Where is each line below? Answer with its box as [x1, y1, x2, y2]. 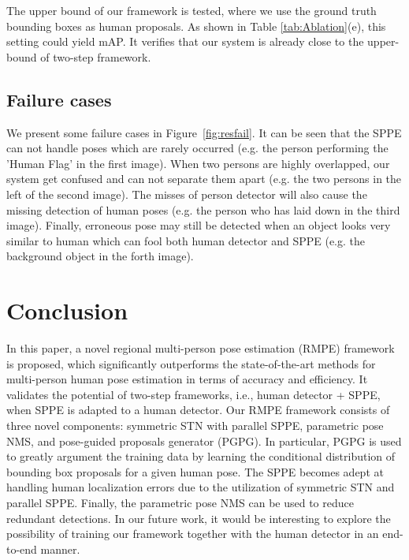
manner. [40, 540, 80, 557]
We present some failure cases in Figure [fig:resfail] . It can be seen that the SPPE [6, 124, 402, 140]
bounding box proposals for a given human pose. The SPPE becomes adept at [6, 463, 384, 480]
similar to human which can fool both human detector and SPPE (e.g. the [6, 232, 365, 248]
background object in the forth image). [6, 248, 194, 264]
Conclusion [6, 294, 128, 327]
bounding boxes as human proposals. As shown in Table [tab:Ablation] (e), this [6, 17, 386, 34]
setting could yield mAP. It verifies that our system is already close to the [6, 33, 364, 50]
